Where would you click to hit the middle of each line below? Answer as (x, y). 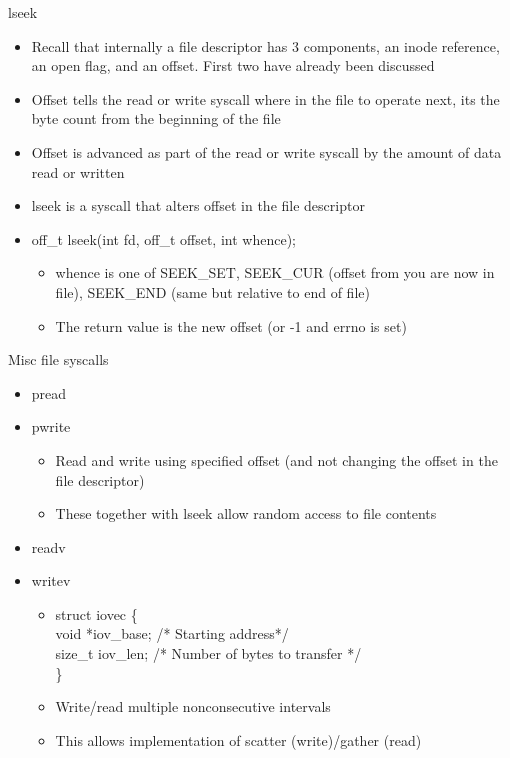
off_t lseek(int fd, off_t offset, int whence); (163, 238)
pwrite (51, 426)
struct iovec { (96, 613)
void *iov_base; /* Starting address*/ (172, 633)
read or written (78, 171)
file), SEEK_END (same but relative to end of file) (212, 291)
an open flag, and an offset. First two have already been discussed (233, 65)
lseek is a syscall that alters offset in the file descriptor (198, 205)
